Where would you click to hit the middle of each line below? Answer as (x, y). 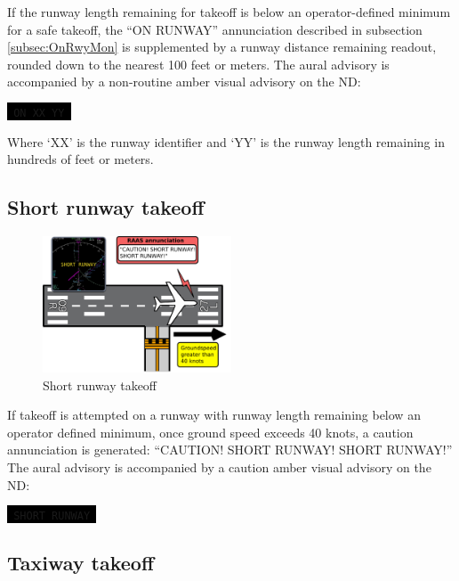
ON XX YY (39, 113)
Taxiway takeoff (81, 563)
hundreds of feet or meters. (81, 159)
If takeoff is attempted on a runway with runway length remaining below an (214, 415)
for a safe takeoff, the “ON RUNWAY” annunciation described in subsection (215, 29)
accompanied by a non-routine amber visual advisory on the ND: (184, 82)
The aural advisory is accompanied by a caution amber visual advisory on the (219, 466)
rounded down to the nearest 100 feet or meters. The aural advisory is (198, 64)
